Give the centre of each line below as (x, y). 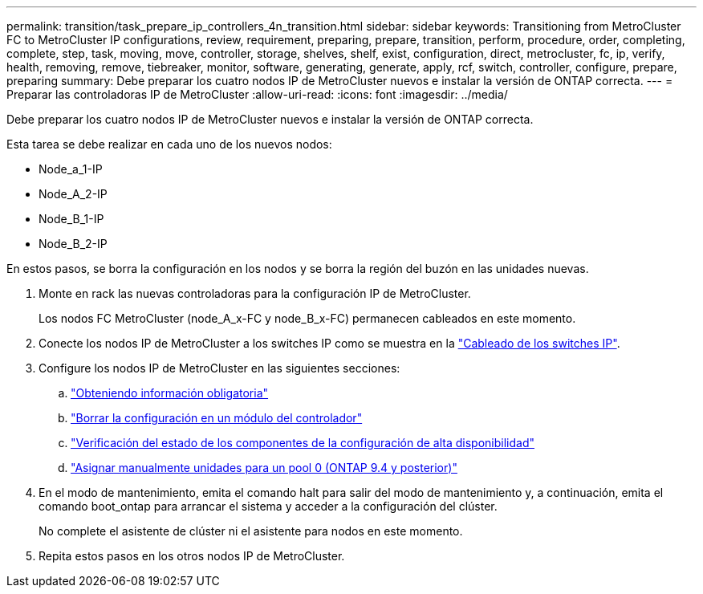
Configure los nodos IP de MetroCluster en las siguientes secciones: (219, 368)
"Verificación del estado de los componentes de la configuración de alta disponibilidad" (303, 443)
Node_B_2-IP (73, 244)
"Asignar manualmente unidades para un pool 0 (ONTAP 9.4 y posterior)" (264, 468)
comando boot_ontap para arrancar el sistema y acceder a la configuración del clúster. (268, 506)
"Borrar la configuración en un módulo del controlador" (217, 418)
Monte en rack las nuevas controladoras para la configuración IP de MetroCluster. (255, 293)
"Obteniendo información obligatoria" (170, 393)
